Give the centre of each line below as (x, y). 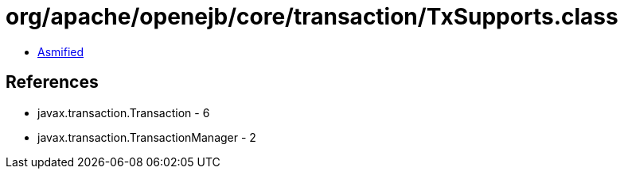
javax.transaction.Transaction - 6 (124, 112)
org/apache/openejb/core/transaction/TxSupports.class (312, 17)
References (52, 82)
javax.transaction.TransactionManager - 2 (147, 137)
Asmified (61, 51)
